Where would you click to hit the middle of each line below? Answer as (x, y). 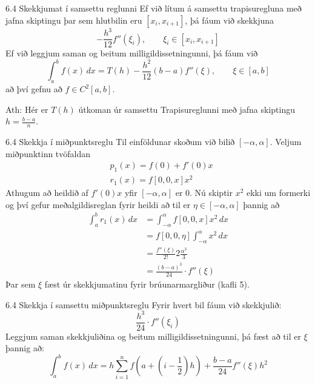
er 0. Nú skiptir (204, 193)
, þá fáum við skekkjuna (230, 20)
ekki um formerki (279, 193)
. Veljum (286, 142)
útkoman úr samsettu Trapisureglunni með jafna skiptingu (187, 109)
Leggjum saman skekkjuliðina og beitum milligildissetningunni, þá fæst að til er (153, 336)
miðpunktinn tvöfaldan (48, 153)
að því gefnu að (34, 89)
